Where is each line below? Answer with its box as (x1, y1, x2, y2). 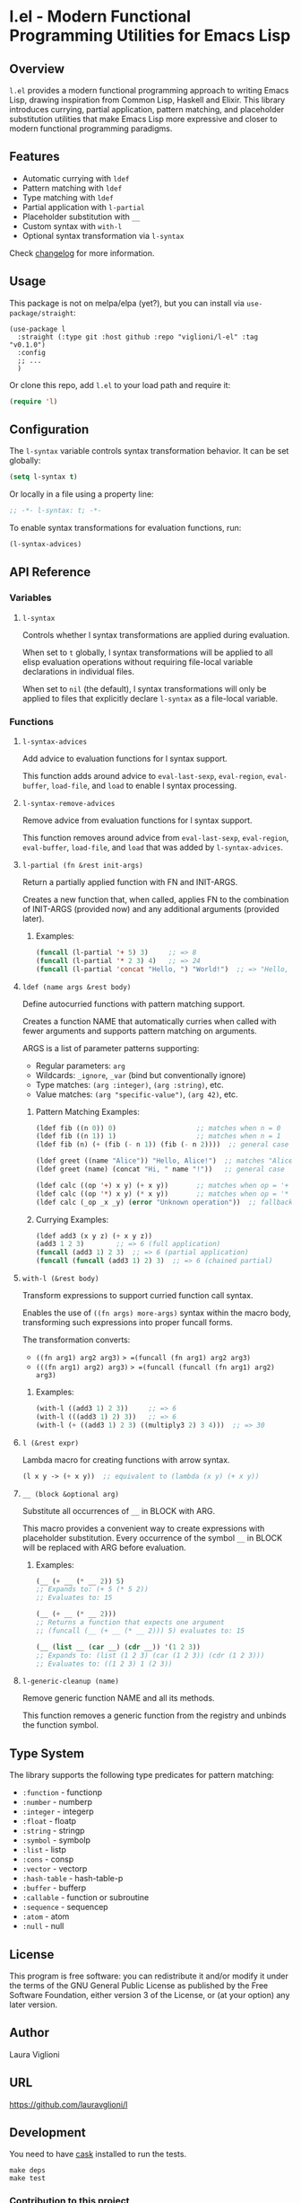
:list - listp (21, 1845, 67, 1855)
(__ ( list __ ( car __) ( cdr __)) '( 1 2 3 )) (35, 1642, 202, 1651)
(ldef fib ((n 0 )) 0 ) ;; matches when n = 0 (35, 1123, 281, 1133)
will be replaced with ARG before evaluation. (21, 1542, 186, 1553)
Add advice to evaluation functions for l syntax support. (21, 753, 228, 764)
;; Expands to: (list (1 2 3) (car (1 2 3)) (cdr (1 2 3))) (35, 1650, 265, 1659)
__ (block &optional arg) (21, 1490, 119, 1499)
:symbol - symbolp (21, 1835, 91, 1845)
